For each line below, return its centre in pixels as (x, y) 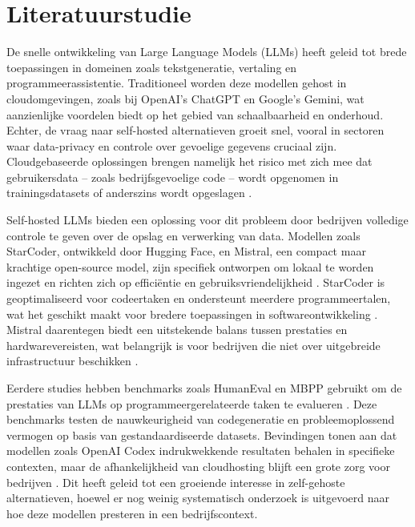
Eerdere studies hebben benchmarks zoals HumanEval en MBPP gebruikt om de (204, 388)
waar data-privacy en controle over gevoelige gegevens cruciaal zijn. (172, 145)
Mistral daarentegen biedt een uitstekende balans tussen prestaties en (177, 330)
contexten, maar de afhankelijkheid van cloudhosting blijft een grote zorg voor (198, 466)
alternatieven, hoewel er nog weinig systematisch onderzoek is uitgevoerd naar (198, 498)
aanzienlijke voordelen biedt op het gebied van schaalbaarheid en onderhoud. (195, 114)
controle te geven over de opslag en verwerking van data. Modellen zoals (183, 235)
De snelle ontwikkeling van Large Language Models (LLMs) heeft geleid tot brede (207, 52)
